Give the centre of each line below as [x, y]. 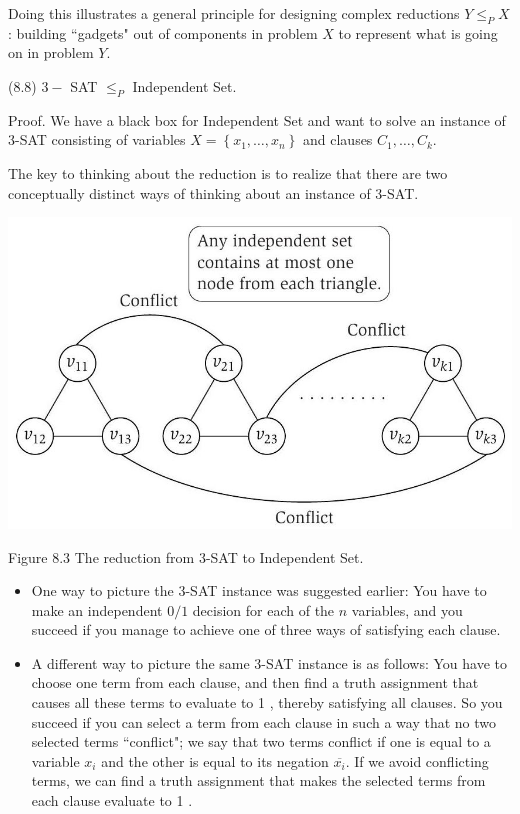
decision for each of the [263, 609]
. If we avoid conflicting [417, 760]
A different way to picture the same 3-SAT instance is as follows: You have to [269, 662]
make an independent [97, 609]
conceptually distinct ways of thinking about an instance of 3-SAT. [213, 192]
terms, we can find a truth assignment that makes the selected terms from [258, 780]
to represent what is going [418, 32]
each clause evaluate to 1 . [112, 800]
